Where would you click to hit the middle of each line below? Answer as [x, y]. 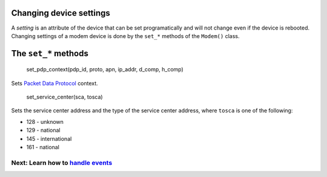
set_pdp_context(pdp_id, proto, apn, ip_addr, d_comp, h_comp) [105, 69]
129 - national [43, 130]
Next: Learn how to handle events [62, 163]
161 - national [43, 147]
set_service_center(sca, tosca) [64, 97]
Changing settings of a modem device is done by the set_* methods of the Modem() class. [125, 36]
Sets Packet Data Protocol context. [54, 83]
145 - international [49, 138]
